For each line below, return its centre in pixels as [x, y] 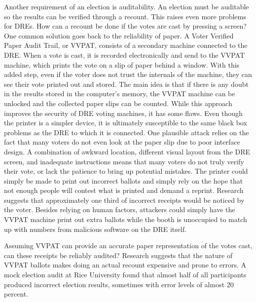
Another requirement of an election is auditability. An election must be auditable [127, 6]
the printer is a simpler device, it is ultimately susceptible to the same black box [126, 123]
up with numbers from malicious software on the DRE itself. [95, 229]
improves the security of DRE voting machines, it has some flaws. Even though [123, 113]
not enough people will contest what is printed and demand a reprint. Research [124, 190]
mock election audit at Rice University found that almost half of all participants [125, 275]
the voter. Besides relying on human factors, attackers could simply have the [120, 209]
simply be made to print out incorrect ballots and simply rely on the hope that [124, 180]
